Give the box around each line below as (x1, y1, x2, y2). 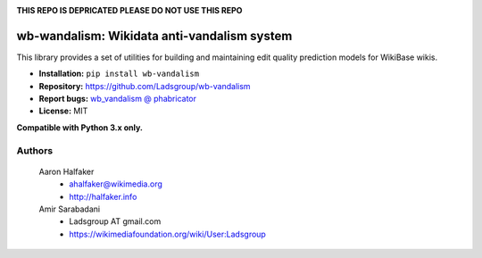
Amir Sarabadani (38, 204, 101, 214)
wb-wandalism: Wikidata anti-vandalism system (16, 28, 293, 44)
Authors (16, 144, 54, 156)
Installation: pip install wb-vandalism (38, 68, 200, 79)
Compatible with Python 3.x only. (16, 121, 143, 133)
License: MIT (38, 105, 88, 116)
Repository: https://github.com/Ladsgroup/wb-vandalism (38, 80, 251, 91)
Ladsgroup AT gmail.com (69, 216, 162, 227)
